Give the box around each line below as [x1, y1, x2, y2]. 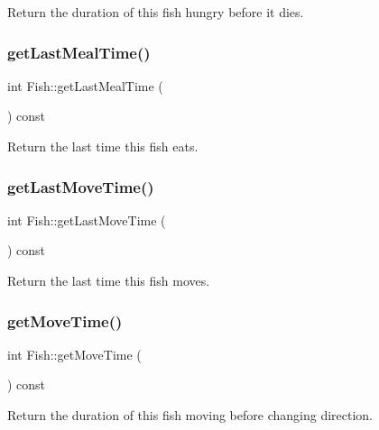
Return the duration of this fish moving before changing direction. [7, 406, 374, 424]
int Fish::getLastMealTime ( [7, 76, 163, 95]
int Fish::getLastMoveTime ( [7, 210, 166, 229]
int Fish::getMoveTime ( [7, 344, 142, 363]
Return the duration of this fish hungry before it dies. [7, 3, 304, 21]
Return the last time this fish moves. [7, 271, 210, 289]
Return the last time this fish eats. [7, 137, 199, 155]
